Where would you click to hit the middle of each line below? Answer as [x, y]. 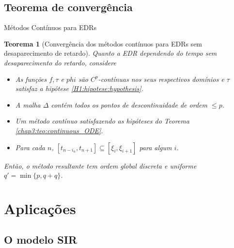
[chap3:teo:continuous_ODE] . [59, 130]
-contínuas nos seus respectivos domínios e [161, 79]
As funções [31, 79]
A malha [28, 104]
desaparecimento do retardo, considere [60, 62]
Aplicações [40, 208]
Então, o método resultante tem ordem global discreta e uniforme [100, 165]
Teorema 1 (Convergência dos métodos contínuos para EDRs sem [103, 43]
